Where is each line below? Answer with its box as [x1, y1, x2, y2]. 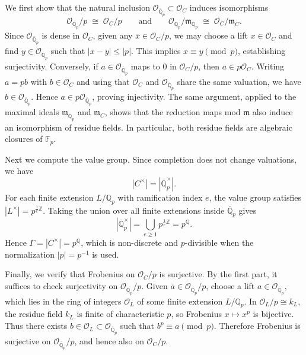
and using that [76, 75, 130, 87]
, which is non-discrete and [81, 236, 179, 248]
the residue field [5, 308, 63, 320]
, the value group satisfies [209, 191, 302, 203]
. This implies [131, 45, 181, 57]
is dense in [42, 29, 80, 42]
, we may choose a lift [168, 29, 248, 42]
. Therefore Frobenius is [213, 319, 301, 332]
